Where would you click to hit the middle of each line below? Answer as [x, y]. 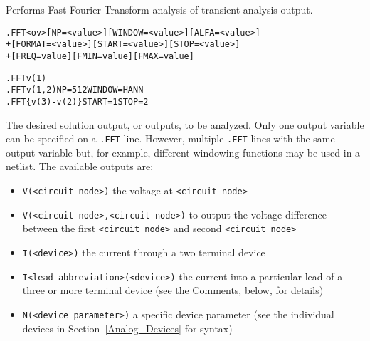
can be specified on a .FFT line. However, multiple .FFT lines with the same [170, 138]
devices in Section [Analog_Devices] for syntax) [127, 328]
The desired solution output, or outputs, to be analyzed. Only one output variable [185, 124]
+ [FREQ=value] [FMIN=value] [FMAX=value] [100, 56]
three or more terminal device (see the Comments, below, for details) [173, 290]
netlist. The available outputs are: [80, 166]
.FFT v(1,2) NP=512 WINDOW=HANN [75, 90]
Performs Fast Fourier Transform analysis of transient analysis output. [159, 9]
